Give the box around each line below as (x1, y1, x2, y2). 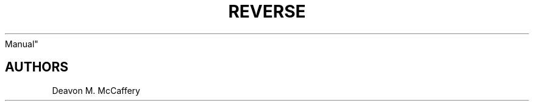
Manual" (5, 38, 38, 49)
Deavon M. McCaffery (52, 85, 140, 96)
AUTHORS (5, 59, 69, 75)
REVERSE (228, 1, 306, 22)
